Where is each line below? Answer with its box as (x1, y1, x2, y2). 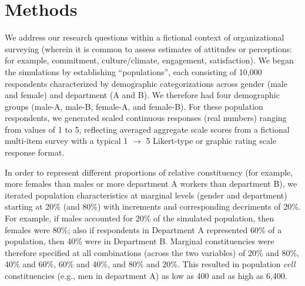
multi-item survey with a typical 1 (5, 134, 128, 147)
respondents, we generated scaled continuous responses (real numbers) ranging (5, 112, 287, 124)
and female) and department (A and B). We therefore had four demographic (5, 89, 280, 101)
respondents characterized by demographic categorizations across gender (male (5, 77, 287, 89)
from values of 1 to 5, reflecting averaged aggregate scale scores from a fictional (5, 123, 290, 135)
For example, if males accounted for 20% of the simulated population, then (5, 212, 274, 224)
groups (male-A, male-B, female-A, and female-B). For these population (5, 100, 263, 112)
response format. (5, 146, 65, 159)
